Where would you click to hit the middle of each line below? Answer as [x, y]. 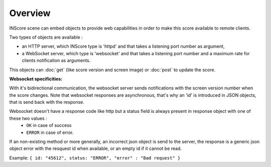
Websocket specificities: [36, 79]
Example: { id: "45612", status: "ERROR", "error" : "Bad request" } [95, 157]
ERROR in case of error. [50, 132]
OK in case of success [49, 125]
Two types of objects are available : [46, 37]
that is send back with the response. [47, 102]
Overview [30, 13]
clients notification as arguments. [56, 61]
